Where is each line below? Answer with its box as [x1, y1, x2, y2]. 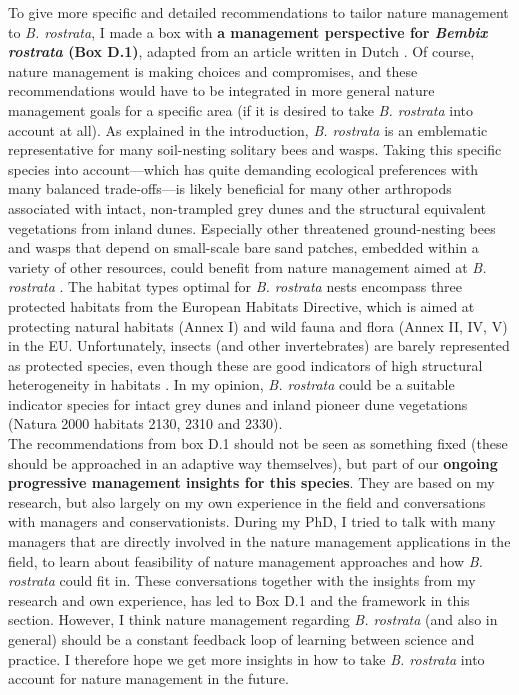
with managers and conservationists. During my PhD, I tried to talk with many [8, 511, 496, 532]
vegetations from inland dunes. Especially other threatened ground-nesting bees [8, 217, 496, 238]
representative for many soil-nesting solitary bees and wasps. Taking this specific [8, 139, 502, 160]
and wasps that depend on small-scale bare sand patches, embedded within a [8, 237, 479, 258]
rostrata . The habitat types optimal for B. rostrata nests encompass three [8, 276, 463, 297]
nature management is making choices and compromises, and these [8, 60, 418, 81]
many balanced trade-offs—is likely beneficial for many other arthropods [8, 178, 452, 199]
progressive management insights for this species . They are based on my [8, 472, 495, 493]
